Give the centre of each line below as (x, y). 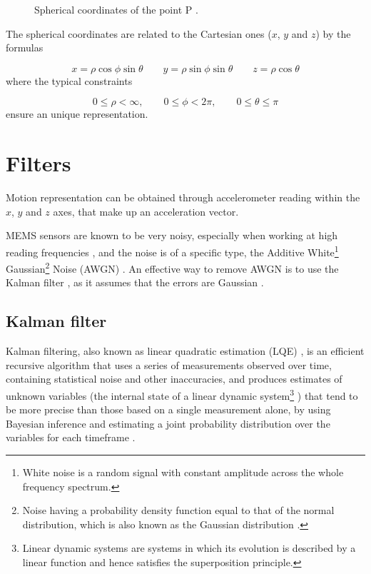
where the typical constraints (69, 80)
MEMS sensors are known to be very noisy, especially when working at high (172, 235)
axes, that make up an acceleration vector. (146, 211)
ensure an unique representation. (77, 114)
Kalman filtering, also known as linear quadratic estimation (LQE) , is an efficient (185, 351)
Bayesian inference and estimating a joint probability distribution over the (168, 423)
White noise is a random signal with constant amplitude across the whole (183, 472)
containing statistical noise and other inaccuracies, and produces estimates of (174, 379)
